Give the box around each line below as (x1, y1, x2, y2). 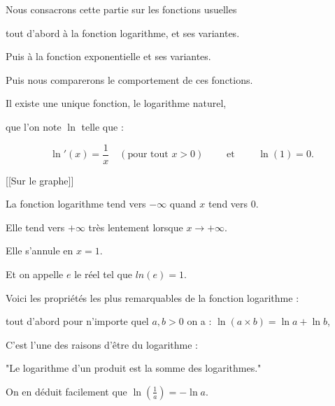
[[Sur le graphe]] (6, 173, 74, 187)
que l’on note (6, 119, 62, 133)
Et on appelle (6, 267, 64, 281)
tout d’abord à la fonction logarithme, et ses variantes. (6, 25, 240, 40)
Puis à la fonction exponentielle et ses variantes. (6, 49, 211, 64)
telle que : (81, 119, 124, 133)
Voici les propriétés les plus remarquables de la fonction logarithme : (6, 290, 299, 305)
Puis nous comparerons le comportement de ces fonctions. (6, 72, 253, 87)
